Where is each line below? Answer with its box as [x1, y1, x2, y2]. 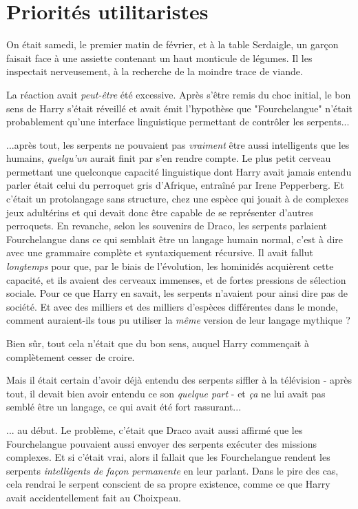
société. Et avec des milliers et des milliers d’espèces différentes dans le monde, [6, 299, 338, 313]
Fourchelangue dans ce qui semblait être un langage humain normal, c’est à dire [6, 231, 344, 246]
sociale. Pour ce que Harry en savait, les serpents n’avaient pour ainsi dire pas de [6, 286, 348, 300]
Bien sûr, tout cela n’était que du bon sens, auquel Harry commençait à [6, 336, 309, 350]
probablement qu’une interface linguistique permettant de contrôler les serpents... [6, 114, 350, 129]
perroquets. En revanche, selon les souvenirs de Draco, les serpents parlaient [6, 218, 327, 233]
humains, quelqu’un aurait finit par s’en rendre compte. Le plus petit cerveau [6, 151, 331, 165]
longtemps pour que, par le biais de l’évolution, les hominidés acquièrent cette [6, 259, 334, 273]
